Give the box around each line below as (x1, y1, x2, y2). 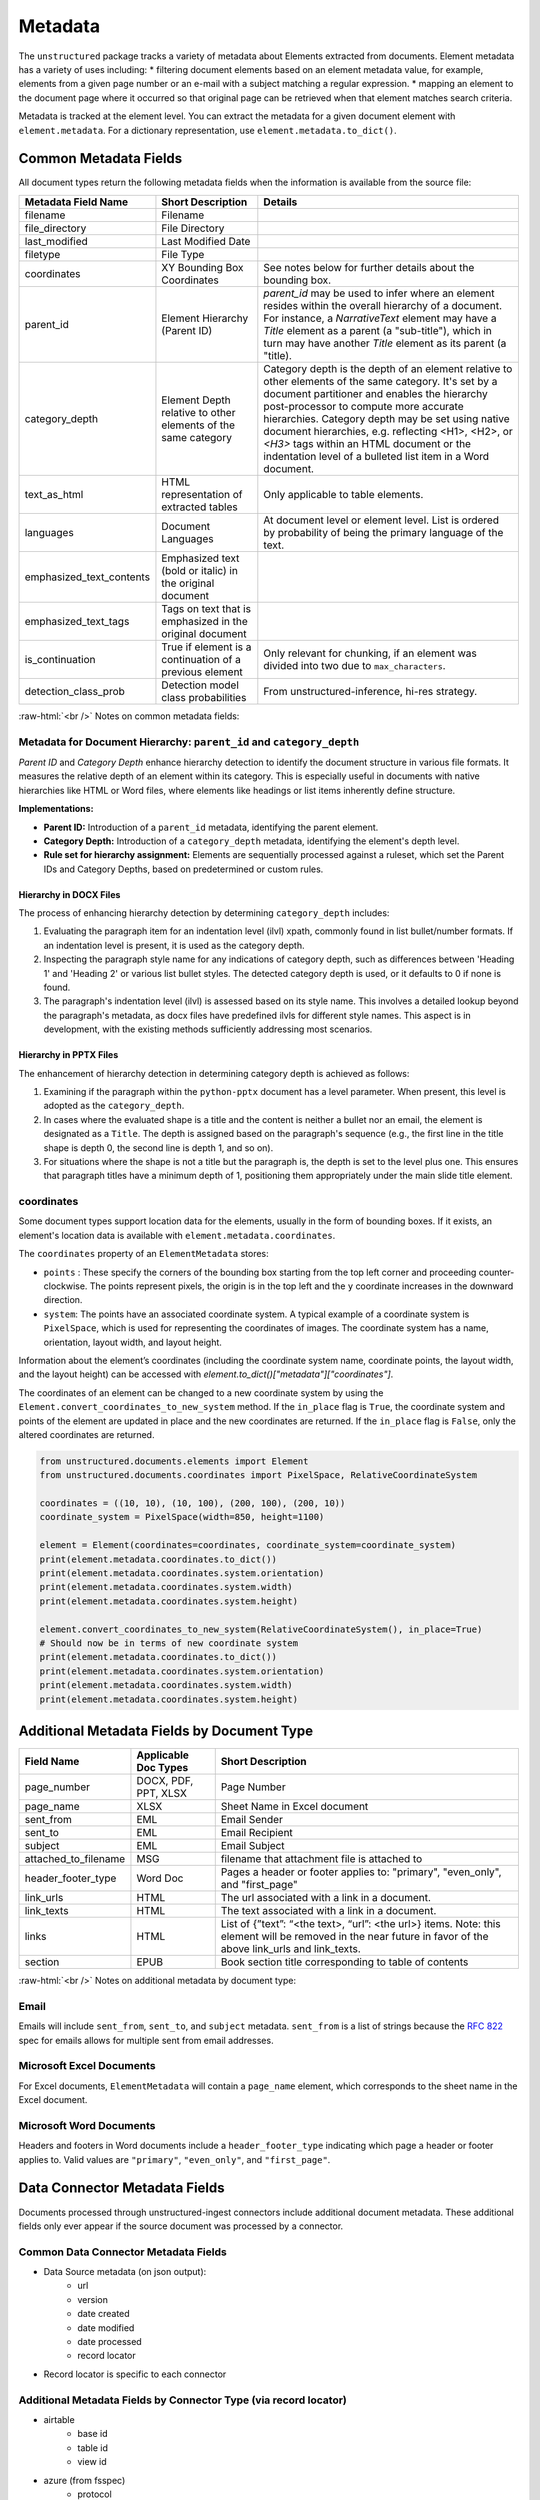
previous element (161, 665, 244, 679)
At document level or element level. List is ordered (263, 513, 500, 527)
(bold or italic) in (161, 563, 239, 577)
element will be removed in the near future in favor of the (220, 1930, 489, 1944)
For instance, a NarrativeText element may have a (263, 311, 497, 325)
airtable (43, 2413, 75, 2425)
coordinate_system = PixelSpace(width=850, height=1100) (39, 1511, 325, 1523)
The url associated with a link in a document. (220, 1891, 432, 1905)
